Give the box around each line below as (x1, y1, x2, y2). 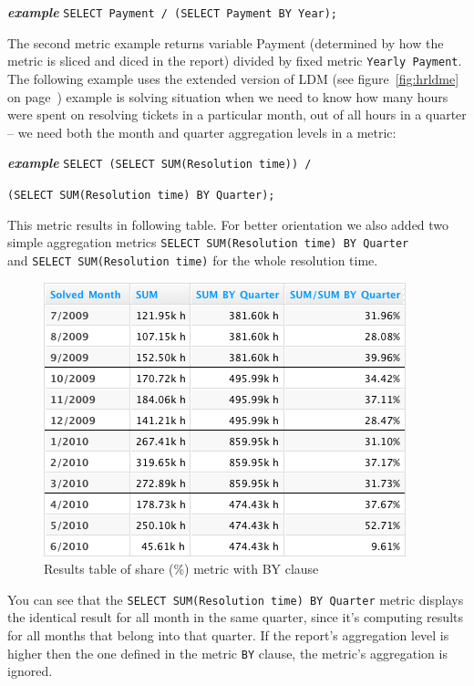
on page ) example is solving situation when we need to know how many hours (7, 87, 448, 106)
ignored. (7, 661, 53, 681)
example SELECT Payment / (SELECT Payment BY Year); (7, 3, 338, 21)
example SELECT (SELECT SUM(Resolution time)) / (7, 153, 312, 172)
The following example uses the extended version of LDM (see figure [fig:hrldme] (7, 68, 459, 88)
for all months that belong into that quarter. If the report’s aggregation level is (7, 625, 449, 644)
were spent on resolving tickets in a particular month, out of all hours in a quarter (7, 105, 467, 124)
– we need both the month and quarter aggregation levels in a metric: (7, 122, 397, 141)
